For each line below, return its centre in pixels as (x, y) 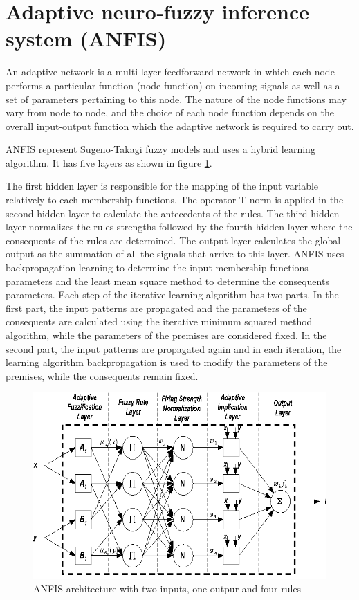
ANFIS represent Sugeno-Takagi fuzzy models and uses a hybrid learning (160, 149)
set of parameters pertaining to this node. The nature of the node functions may (176, 99)
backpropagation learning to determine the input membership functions (157, 267)
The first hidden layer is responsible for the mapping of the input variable (162, 186)
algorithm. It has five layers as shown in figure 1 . (109, 162)
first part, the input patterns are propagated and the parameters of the (156, 308)
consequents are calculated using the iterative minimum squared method (159, 321)
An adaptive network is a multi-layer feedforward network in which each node (170, 72)
